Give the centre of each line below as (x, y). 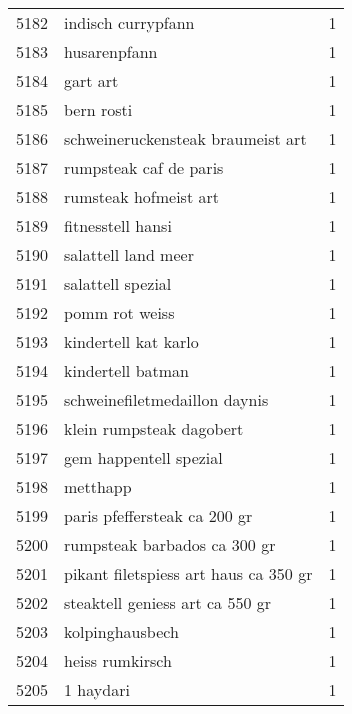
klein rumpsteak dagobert (154, 428)
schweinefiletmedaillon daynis (166, 399)
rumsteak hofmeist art (141, 196)
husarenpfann (111, 51)
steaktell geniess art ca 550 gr (167, 602)
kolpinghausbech (121, 631)
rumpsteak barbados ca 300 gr (170, 544)
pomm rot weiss (119, 312)
